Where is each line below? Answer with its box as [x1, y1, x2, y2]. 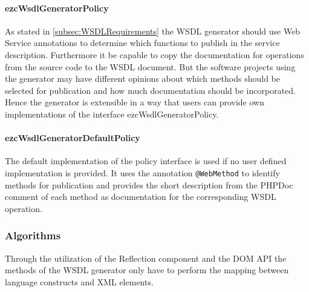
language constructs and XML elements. [5, 275, 154, 288]
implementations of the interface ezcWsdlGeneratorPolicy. [5, 107, 219, 120]
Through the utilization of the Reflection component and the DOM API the [5, 251, 287, 264]
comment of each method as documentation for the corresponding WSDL [5, 190, 276, 203]
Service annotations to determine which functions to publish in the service [5, 36, 280, 49]
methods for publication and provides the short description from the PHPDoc [5, 178, 293, 191]
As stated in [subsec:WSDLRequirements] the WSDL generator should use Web [5, 24, 301, 37]
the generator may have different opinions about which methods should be [5, 72, 280, 85]
